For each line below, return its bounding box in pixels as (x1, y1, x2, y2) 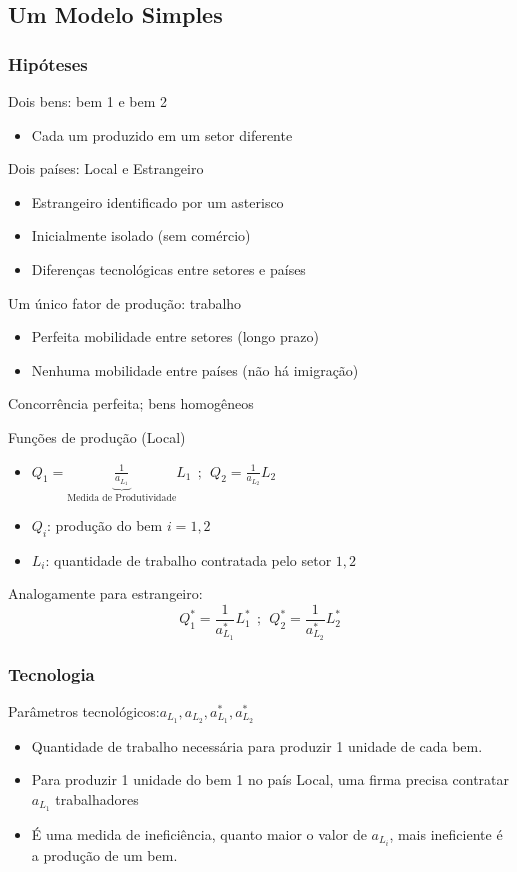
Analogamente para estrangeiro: (8, 583, 203, 604)
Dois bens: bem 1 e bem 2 (8, 91, 167, 111)
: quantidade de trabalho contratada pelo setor (45, 549, 332, 570)
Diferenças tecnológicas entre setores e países (31, 258, 306, 279)
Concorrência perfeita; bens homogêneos (8, 393, 254, 414)
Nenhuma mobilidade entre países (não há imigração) (31, 359, 359, 380)
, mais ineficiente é (389, 823, 503, 844)
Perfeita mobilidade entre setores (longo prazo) (31, 326, 319, 347)
